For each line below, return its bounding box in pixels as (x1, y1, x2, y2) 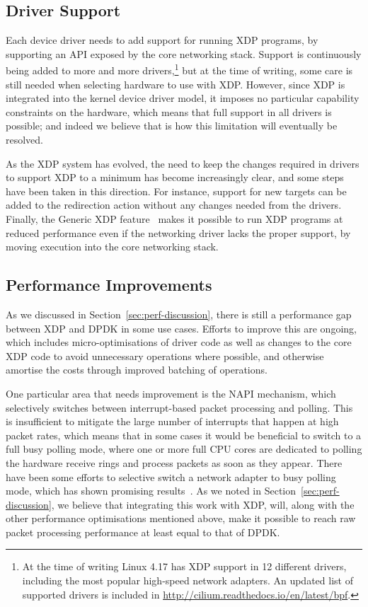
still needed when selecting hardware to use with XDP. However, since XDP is (6, 76, 345, 91)
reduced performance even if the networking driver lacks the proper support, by (6, 225, 351, 240)
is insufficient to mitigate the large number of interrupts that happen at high (6, 414, 339, 429)
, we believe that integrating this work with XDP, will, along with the (51, 497, 355, 511)
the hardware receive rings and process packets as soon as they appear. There (6, 455, 343, 470)
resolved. (6, 132, 44, 147)
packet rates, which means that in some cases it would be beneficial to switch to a (6, 427, 362, 442)
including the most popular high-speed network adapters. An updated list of (22, 573, 353, 588)
